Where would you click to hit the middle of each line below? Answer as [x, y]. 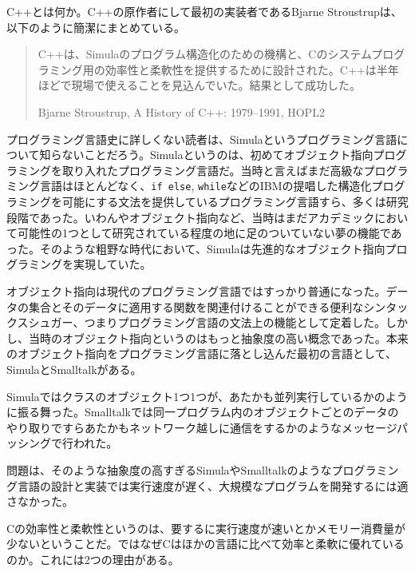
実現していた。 [112, 264]
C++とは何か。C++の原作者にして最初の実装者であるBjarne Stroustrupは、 [204, 11]
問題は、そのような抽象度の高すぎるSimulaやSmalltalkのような [169, 469]
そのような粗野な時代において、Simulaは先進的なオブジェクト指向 [212, 248]
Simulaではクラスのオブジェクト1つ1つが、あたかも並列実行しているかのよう [207, 396]
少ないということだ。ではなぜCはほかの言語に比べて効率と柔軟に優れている [206, 544]
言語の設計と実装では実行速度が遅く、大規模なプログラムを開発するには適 [213, 485]
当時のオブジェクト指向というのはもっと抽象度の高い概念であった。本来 [218, 338]
